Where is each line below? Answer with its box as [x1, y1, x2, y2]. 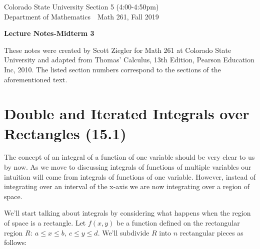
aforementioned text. [4, 74, 67, 84]
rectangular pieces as [179, 227, 243, 238]
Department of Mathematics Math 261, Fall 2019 [4, 11, 159, 21]
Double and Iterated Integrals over [4, 103, 249, 124]
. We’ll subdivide [97, 227, 149, 238]
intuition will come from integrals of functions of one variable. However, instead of [4, 171, 256, 182]
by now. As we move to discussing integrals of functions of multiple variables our [4, 162, 251, 172]
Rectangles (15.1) [4, 123, 126, 143]
